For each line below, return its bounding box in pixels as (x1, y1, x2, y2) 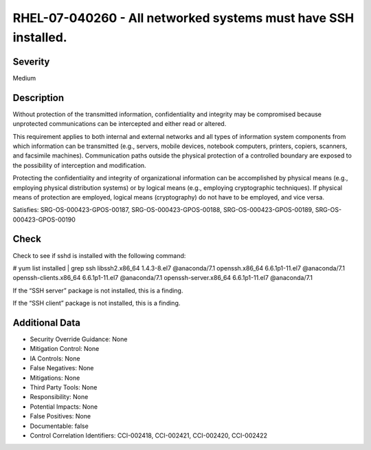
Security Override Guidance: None (30, 335, 128, 343)
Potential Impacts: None (30, 403, 98, 411)
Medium (12, 74, 36, 82)
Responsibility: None (30, 393, 89, 401)
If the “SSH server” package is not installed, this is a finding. (12, 286, 183, 294)
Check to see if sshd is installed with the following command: (12, 251, 186, 259)
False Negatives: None (30, 364, 94, 372)
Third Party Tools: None (30, 383, 98, 392)
